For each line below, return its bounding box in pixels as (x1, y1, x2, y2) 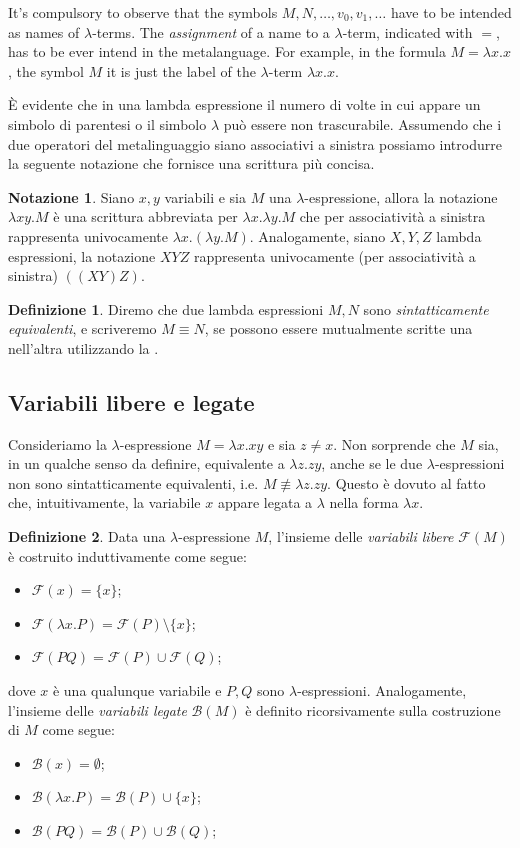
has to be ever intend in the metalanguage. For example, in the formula (8, 41, 446, 62)
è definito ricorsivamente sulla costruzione (245, 699, 501, 720)
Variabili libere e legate (8, 386, 255, 417)
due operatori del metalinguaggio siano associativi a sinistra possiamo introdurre (8, 133, 502, 154)
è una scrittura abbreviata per (53, 206, 238, 227)
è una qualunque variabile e (52, 680, 222, 701)
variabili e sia (164, 186, 247, 207)
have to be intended (390, 2, 512, 22)
